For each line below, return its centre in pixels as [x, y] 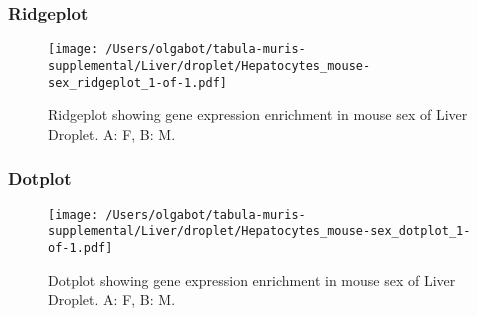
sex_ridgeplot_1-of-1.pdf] [137, 82]
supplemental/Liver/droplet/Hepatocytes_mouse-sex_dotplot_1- [259, 231]
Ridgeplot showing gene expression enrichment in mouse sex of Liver [258, 114]
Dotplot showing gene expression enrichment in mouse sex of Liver [252, 279]
